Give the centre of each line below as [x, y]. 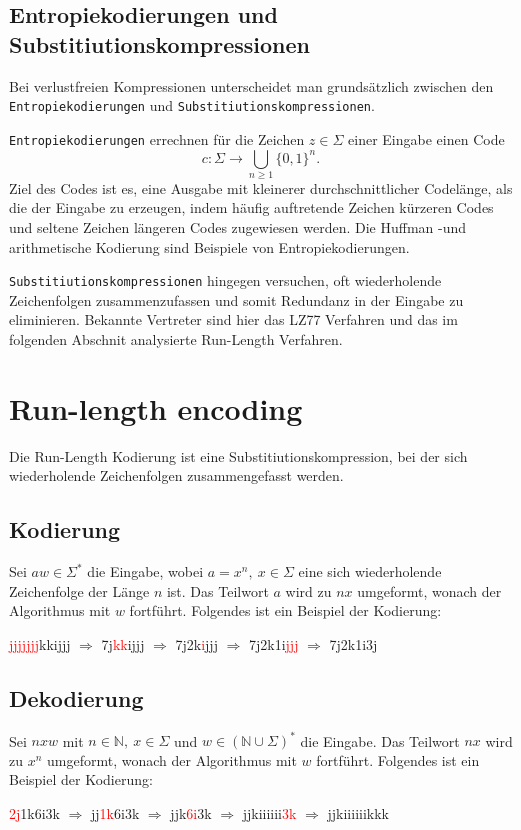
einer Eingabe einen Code [426, 138]
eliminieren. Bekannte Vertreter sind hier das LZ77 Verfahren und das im [233, 319]
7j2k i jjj [196, 643]
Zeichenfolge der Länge [79, 590]
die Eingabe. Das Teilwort [380, 740]
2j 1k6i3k [34, 813]
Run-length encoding [156, 407]
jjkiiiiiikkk [358, 813]
